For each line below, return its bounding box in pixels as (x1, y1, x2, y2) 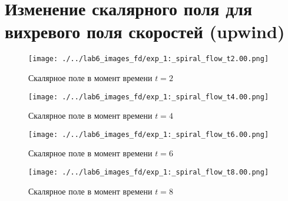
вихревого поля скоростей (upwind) (5, 19, 285, 43)
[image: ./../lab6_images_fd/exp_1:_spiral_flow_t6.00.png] (28, 130, 269, 139)
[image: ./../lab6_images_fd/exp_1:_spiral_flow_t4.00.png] (28, 92, 269, 101)
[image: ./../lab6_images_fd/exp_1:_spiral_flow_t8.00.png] (28, 168, 269, 177)
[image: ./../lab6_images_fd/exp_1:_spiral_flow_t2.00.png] (28, 55, 269, 63)
